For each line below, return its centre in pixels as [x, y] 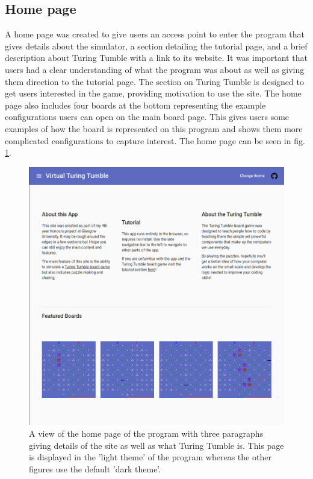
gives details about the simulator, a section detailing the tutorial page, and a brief [156, 46]
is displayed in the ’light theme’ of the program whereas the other [150, 457]
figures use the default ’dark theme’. [95, 468]
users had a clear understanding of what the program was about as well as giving [155, 69]
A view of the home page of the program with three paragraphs [146, 433]
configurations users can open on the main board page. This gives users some [147, 117]
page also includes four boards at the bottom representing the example [135, 105]
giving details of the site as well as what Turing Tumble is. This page [156, 445]
